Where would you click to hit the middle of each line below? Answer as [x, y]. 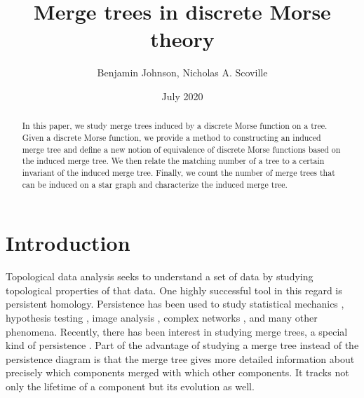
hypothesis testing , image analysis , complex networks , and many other [162, 317]
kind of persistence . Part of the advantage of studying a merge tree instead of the [182, 345]
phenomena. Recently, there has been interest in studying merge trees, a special [177, 331]
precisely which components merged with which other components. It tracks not [177, 372]
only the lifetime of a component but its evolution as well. [130, 386]
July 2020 [182, 96]
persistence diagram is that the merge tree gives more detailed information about [180, 358]
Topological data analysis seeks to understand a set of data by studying [160, 276]
